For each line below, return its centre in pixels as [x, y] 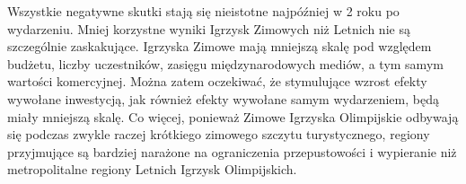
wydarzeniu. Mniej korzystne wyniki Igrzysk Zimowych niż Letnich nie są [209, 28]
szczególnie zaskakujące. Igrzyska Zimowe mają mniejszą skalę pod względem [220, 46]
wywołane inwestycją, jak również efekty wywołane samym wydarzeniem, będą [223, 98]
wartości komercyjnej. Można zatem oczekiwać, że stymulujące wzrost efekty [217, 81]
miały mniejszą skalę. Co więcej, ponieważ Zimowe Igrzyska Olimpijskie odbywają [233, 116]
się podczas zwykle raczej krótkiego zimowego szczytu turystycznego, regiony [219, 134]
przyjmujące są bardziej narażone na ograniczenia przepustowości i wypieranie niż [232, 151]
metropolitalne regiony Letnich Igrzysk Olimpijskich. [152, 169]
